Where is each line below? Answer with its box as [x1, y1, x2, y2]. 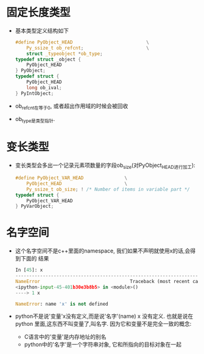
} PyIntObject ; [15, 90, 54, 97]
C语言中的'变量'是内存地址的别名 [24, 333, 107, 341]
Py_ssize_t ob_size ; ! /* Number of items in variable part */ [26, 186, 191, 193]
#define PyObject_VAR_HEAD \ [15, 175, 128, 181]
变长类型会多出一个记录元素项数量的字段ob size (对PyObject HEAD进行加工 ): [15, 161, 196, 171]
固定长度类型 [6, 6, 71, 20]
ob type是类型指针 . [15, 116, 55, 124]
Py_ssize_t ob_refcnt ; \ [26, 45, 149, 51]
